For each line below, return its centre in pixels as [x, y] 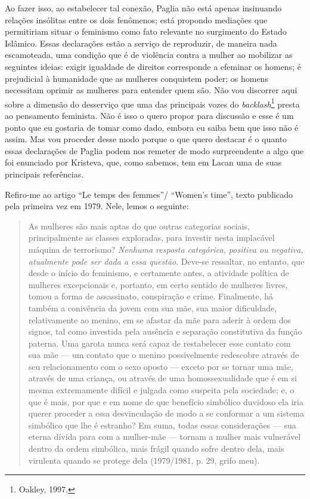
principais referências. [44, 174]
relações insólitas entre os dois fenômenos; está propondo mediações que [136, 19]
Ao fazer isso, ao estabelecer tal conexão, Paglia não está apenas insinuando [143, 8]
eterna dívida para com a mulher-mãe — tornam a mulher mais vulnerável [165, 437]
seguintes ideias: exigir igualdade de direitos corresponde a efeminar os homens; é [153, 66]
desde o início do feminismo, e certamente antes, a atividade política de [159, 273]
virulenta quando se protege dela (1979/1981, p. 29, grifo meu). [144, 460]
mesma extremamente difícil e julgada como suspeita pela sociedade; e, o [161, 390]
